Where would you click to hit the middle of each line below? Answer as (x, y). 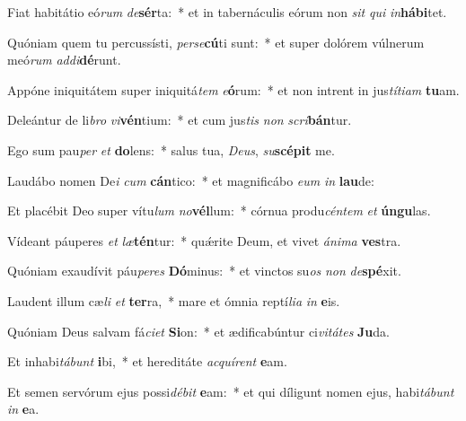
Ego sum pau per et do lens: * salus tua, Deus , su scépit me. (171, 149)
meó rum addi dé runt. (64, 60)
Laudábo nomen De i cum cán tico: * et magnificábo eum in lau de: (191, 180)
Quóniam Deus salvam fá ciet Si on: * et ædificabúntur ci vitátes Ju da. (198, 331)
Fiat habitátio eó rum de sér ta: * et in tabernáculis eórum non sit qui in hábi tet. (227, 12)
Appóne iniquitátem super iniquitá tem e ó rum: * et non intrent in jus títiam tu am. (233, 89)
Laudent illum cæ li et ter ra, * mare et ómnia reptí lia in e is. (174, 300)
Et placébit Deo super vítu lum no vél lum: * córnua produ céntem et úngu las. (219, 210)
